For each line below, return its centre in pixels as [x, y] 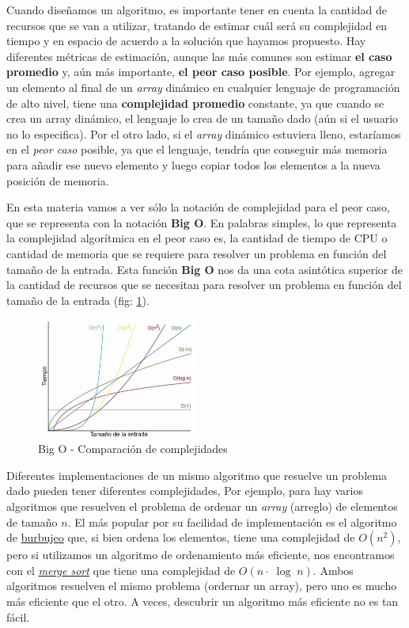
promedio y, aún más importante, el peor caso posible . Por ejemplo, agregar [201, 72]
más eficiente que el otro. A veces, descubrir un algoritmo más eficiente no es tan [203, 601]
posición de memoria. [58, 180]
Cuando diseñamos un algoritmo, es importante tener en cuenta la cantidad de [197, 10]
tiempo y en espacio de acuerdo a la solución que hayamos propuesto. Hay [186, 41]
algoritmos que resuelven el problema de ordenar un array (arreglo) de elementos [202, 506]
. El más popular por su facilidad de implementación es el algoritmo [232, 521]
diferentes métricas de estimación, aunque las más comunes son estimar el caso [199, 56]
